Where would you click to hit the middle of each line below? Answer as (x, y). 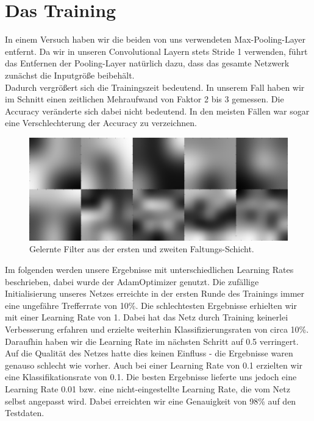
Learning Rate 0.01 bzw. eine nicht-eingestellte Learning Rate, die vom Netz (148, 388)
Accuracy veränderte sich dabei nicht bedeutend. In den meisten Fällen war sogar (157, 111)
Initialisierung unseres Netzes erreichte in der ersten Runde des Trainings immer (155, 293)
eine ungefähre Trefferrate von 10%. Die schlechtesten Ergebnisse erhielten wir (151, 305)
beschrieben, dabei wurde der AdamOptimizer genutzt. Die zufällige (132, 281)
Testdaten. (25, 413)
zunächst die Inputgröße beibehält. (70, 75)
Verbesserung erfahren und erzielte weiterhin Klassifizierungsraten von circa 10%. (157, 329)
